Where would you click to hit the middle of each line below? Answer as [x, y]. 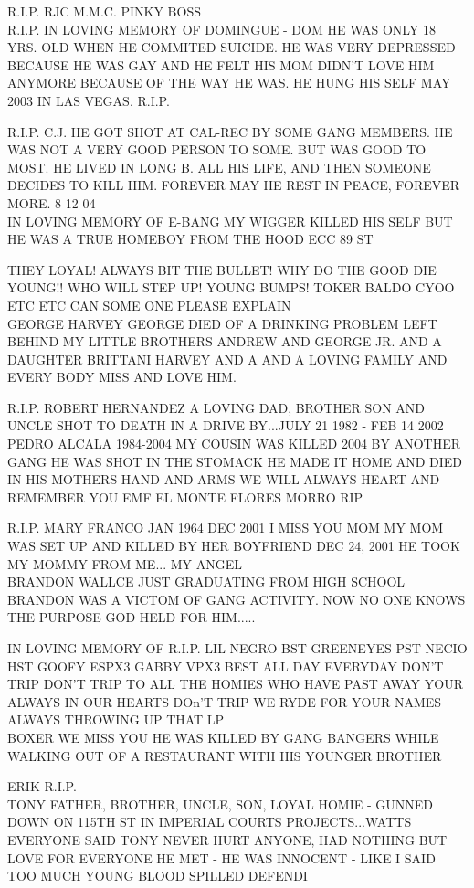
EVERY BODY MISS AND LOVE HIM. [122, 377]
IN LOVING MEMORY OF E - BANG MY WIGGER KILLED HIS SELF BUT [230, 221]
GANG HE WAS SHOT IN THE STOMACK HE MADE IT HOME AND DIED [235, 461]
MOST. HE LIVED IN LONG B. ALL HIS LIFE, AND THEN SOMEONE [219, 167]
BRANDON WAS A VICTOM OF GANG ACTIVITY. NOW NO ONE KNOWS [237, 599]
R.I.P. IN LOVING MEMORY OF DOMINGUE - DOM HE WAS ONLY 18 [222, 29]
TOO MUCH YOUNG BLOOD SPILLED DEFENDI [158, 876]
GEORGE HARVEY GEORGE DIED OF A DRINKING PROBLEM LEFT [222, 323]
